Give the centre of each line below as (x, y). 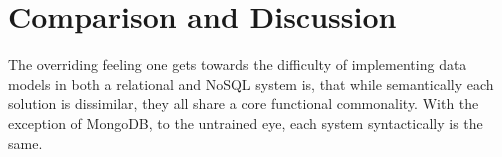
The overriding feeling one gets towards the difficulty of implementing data (237, 64)
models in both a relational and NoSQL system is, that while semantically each (251, 83)
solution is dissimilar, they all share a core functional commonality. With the (243, 103)
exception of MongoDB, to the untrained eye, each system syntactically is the (245, 122)
